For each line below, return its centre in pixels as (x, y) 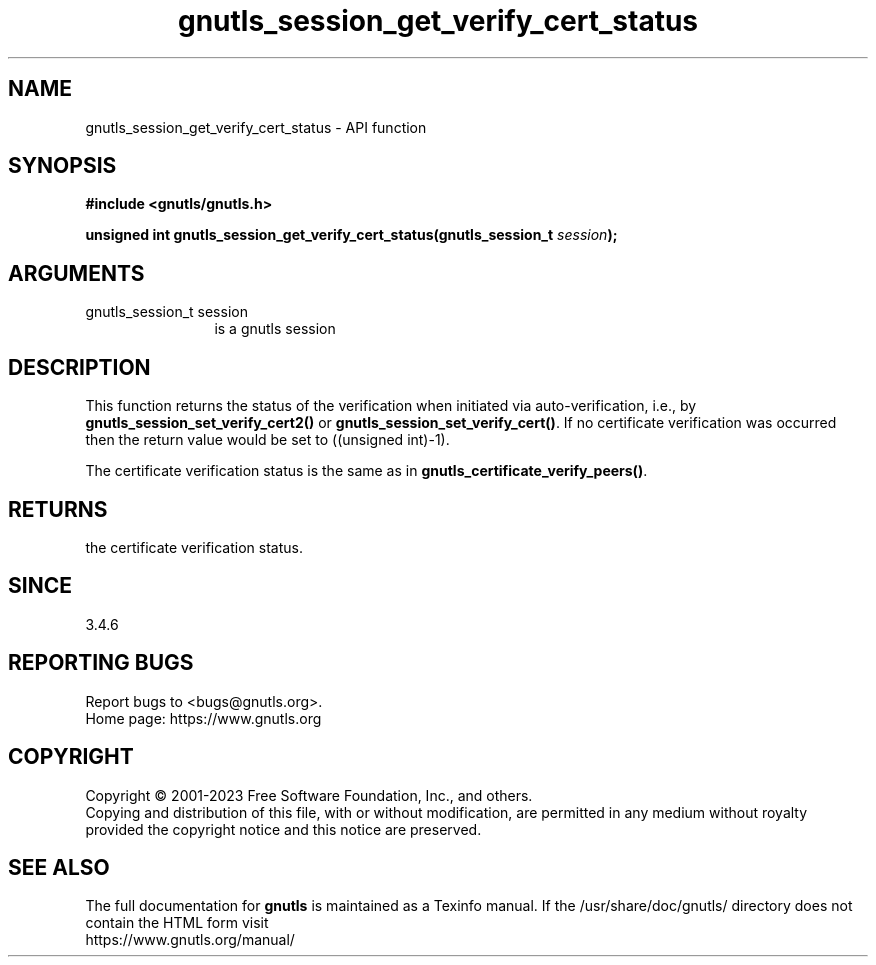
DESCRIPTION (79, 367)
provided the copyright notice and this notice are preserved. (283, 829)
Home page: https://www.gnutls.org (203, 718)
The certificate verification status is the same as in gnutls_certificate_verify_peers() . (366, 471)
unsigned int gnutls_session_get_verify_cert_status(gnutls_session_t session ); (351, 235)
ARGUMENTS (76, 273)
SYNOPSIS (62, 166)
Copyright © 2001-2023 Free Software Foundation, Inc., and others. (309, 795)
